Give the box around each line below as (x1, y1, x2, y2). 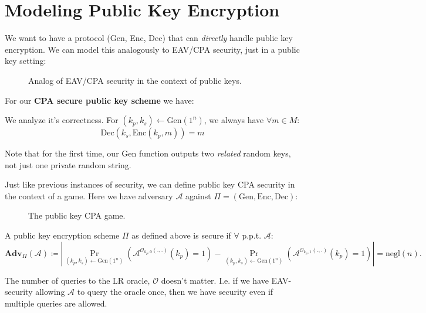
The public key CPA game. (28, 209, 126, 222)
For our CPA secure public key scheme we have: (5, 94, 194, 106)
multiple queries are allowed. (5, 297, 107, 309)
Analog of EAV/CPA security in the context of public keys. (28, 74, 242, 86)
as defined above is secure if (131, 229, 231, 241)
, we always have (204, 114, 264, 126)
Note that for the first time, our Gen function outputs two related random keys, (5, 147, 291, 159)
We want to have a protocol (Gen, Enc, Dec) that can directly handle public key (5, 32, 293, 44)
